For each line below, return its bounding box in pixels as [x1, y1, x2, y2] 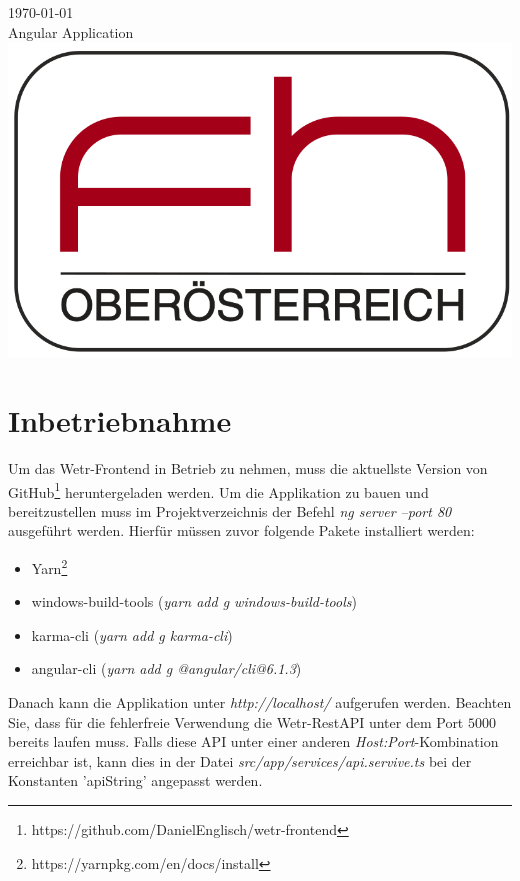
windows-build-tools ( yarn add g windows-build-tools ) [31, 591, 357, 612]
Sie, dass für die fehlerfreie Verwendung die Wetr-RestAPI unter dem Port [8, 711, 464, 732]
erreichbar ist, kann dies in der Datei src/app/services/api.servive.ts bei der [8, 750, 472, 771]
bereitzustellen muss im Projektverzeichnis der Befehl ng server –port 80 [8, 500, 452, 521]
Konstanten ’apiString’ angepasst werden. [8, 770, 263, 791]
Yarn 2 [31, 554, 68, 578]
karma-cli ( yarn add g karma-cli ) [31, 624, 233, 645]
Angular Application [8, 21, 134, 42]
